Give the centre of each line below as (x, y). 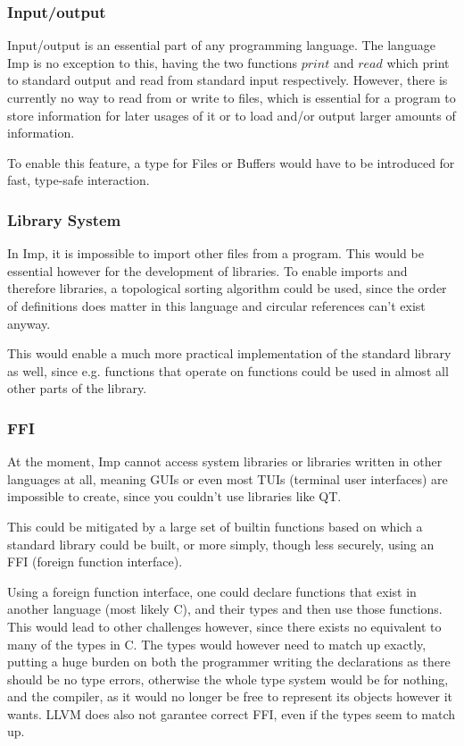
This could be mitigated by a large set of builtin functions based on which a (215, 526)
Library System (64, 219)
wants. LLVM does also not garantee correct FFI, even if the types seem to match (232, 713)
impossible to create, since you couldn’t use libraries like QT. (174, 496)
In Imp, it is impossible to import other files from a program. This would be (215, 253)
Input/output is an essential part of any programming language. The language (221, 45)
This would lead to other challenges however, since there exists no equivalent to (224, 626)
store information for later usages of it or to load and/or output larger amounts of (232, 115)
